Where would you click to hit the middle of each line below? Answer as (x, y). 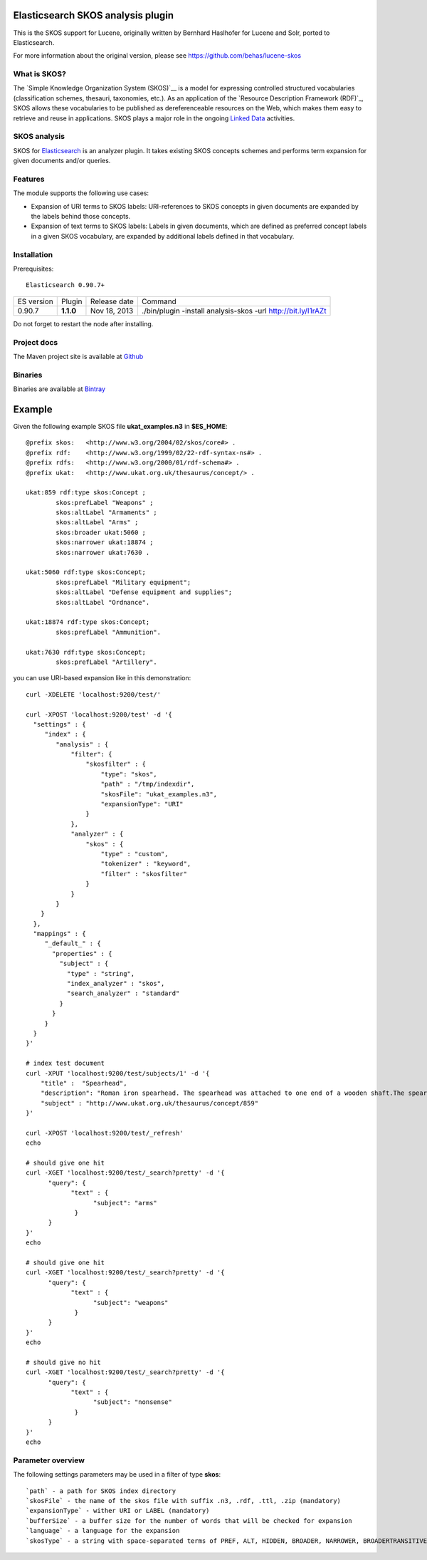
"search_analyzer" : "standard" (123, 993)
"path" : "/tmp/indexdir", (148, 784)
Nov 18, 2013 (112, 311)
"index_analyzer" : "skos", (116, 984)
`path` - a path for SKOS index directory (101, 1491)
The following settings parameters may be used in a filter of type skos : (117, 1475)
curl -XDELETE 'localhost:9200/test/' (94, 694)
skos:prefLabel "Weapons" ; (105, 503)
